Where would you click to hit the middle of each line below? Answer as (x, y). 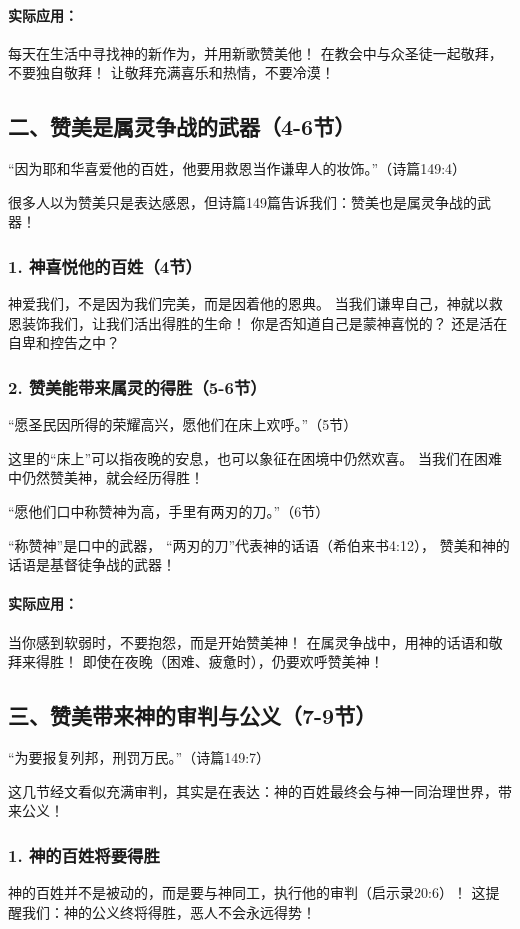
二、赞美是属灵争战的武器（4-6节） (182, 126)
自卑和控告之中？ (64, 342)
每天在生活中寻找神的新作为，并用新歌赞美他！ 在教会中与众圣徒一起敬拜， (255, 52)
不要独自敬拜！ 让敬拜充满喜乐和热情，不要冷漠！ (171, 72)
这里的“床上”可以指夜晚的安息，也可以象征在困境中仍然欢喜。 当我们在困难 (255, 457)
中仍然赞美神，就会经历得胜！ (106, 477)
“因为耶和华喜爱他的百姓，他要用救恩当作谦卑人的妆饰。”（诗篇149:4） (237, 168)
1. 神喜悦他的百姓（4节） (105, 265)
